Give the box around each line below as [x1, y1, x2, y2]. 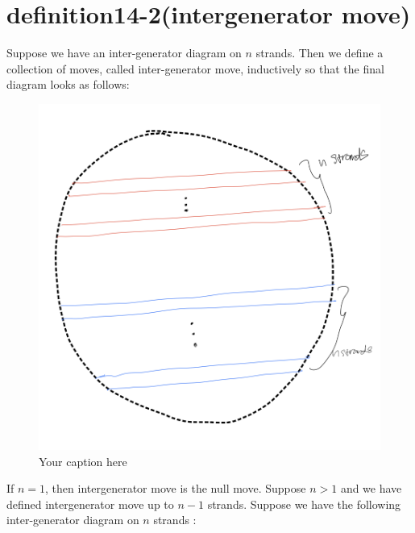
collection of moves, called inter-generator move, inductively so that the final [6, 60, 384, 77]
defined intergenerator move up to [6, 495, 174, 512]
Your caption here [39, 452, 127, 469]
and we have [340, 480, 402, 497]
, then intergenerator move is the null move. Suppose [45, 480, 306, 497]
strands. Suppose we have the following [207, 495, 401, 512]
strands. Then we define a [255, 44, 384, 61]
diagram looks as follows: [6, 76, 130, 93]
